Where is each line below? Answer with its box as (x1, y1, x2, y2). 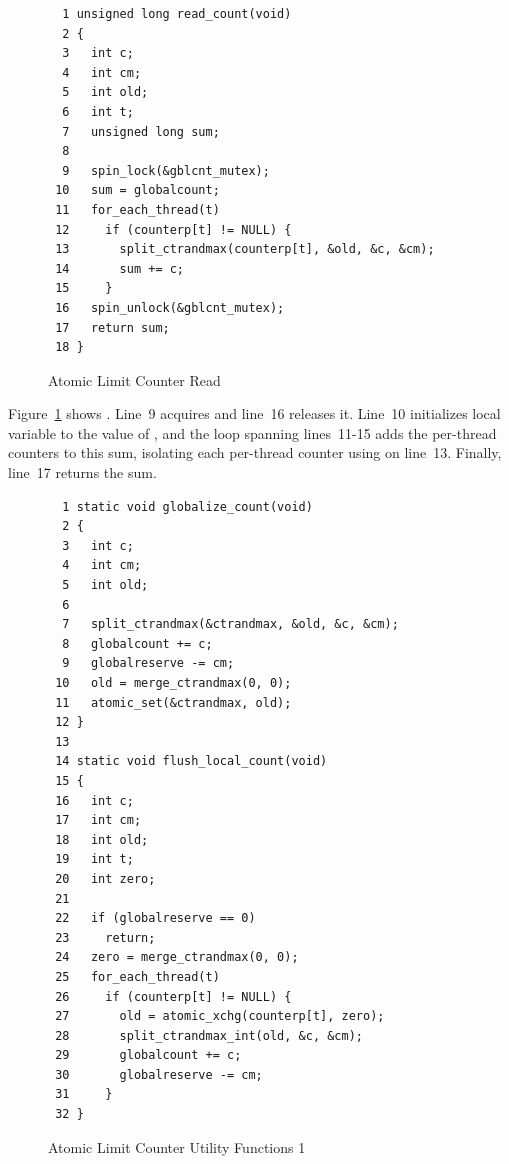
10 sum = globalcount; (55, 183, 220, 198)
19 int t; (55, 852, 134, 867)
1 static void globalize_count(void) (62, 499, 313, 514)
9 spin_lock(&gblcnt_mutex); (62, 163, 270, 178)
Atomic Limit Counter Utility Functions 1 (48, 1136, 306, 1157)
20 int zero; (55, 871, 156, 886)
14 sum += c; (55, 261, 185, 276)
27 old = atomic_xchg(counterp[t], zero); (55, 1009, 385, 1024)
